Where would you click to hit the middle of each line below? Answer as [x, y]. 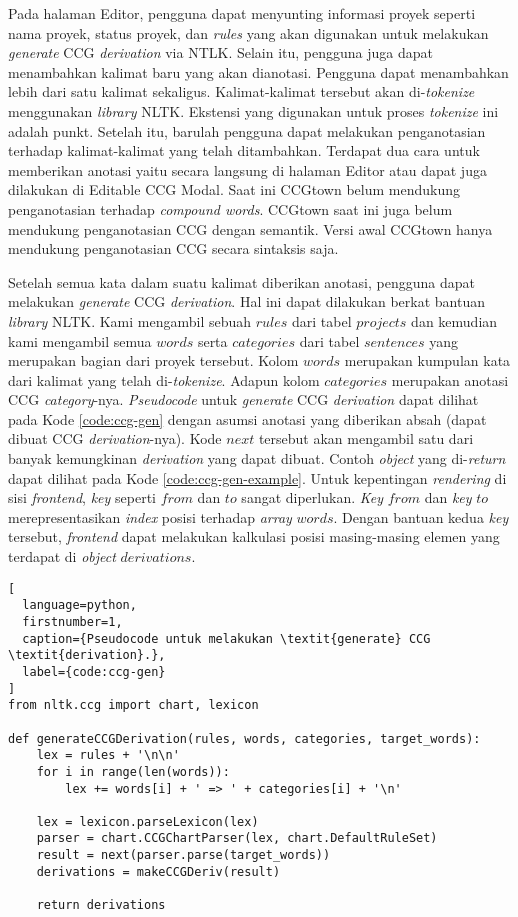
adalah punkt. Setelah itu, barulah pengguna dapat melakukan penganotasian [247, 130]
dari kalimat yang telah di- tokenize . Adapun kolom [164, 379]
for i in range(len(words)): [133, 771]
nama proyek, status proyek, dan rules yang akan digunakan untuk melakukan [248, 32]
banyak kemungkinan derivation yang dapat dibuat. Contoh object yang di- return [257, 458]
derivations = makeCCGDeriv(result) [158, 871]
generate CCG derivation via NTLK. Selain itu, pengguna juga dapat [220, 52]
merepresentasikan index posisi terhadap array [150, 516]
